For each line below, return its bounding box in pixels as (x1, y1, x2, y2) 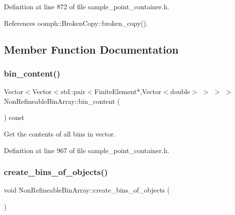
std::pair (60, 86, 86, 97)
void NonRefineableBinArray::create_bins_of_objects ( (4, 185, 170, 195)
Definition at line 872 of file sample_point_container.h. (4, 1, 169, 11)
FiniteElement (94, 86, 137, 97)
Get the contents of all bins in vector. (4, 128, 116, 138)
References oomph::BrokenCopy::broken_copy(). (4, 18, 148, 28)
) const (4, 112, 25, 122)
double (170, 86, 190, 97)
